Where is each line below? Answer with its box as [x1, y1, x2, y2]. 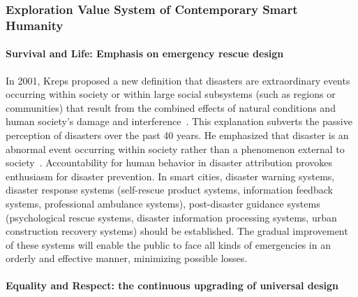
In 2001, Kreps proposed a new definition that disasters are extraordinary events [6, 73, 350, 87]
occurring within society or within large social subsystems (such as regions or [6, 87, 336, 101]
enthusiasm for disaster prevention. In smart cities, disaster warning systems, [6, 168, 335, 183]
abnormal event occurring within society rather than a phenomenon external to [6, 141, 345, 156]
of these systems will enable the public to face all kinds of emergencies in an [6, 237, 331, 252]
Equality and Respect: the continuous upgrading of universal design [6, 278, 338, 293]
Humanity [6, 16, 64, 34]
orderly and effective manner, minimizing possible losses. [6, 251, 248, 266]
